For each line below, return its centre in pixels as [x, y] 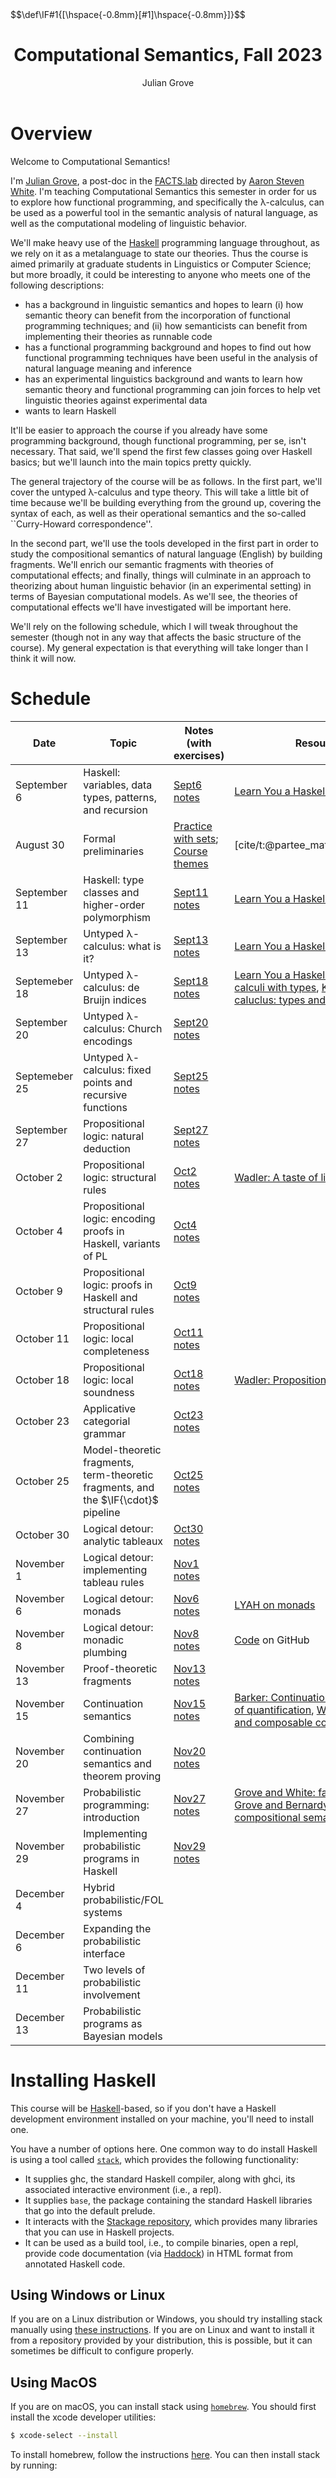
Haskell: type [114, 880]
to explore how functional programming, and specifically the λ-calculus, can [167, 202]
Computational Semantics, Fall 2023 [168, 55]
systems [103, 1912]
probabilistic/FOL [123, 1900]
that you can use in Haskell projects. [99, 2232]
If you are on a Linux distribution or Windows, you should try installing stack [166, 2319]
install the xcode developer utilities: [83, 2417]
